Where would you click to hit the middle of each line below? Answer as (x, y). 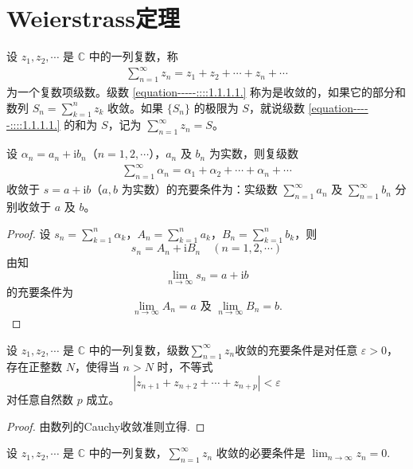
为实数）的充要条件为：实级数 (199, 189)
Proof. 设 (29, 233)
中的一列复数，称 (133, 56)
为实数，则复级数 (253, 153)
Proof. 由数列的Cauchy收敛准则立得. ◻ (106, 426)
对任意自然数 (40, 399)
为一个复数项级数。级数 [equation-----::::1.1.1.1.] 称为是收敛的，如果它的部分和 (206, 92)
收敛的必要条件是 (261, 453)
